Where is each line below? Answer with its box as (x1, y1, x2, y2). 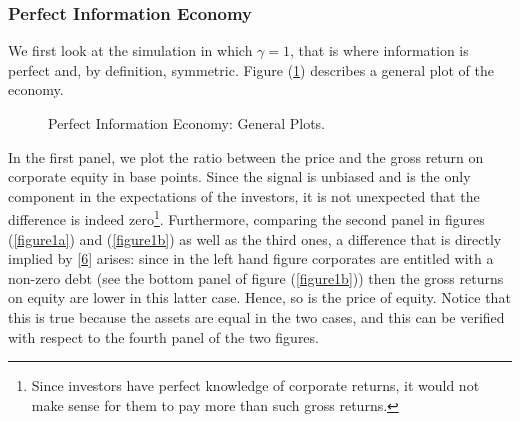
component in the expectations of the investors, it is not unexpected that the (8, 185, 480, 206)
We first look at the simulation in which (8, 40, 253, 61)
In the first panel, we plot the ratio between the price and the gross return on (8, 146, 484, 167)
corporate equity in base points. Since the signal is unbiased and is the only (8, 166, 471, 187)
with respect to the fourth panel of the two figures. (8, 326, 319, 347)
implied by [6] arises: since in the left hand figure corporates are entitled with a (8, 248, 494, 269)
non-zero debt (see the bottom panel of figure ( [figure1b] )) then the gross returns (8, 267, 504, 288)
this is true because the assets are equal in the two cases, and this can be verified (8, 307, 505, 327)
